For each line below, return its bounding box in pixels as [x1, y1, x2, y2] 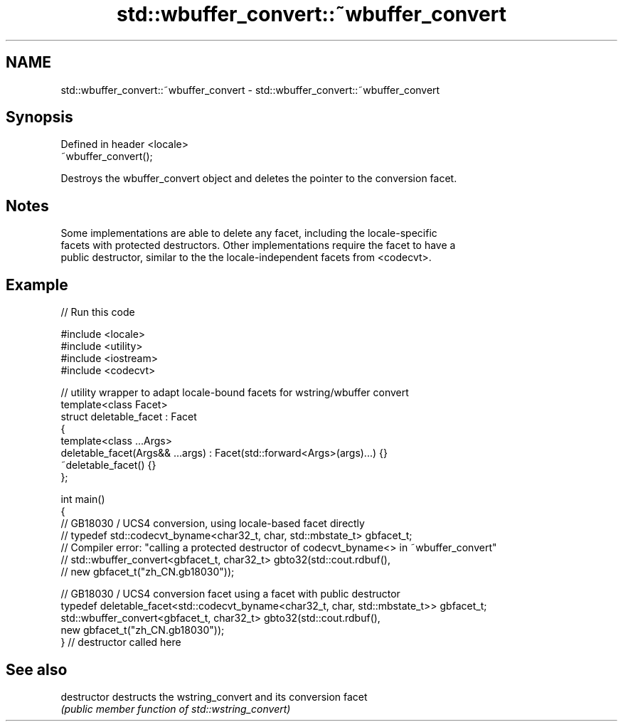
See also [6, 660, 68, 679]
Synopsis [6, 108, 73, 127]
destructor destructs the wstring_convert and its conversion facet [60, 690, 368, 703]
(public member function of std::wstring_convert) [60, 702, 291, 715]
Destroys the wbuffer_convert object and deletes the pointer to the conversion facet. [60, 172, 457, 185]
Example [6, 275, 68, 294]
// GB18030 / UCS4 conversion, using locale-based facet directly [60, 517, 365, 530]
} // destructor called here [60, 636, 181, 649]
